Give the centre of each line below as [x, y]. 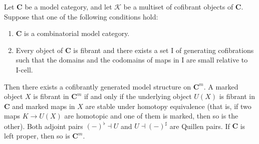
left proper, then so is [37, 136]
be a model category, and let [68, 6]
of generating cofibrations [215, 50]
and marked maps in [44, 106]
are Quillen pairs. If [200, 126]
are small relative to [217, 60]
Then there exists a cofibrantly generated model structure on [97, 86]
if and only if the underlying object [138, 96]
